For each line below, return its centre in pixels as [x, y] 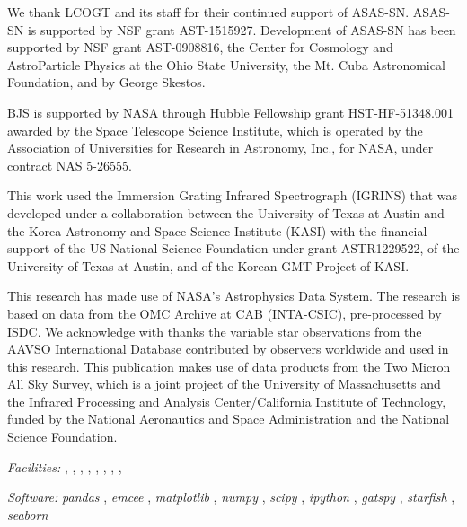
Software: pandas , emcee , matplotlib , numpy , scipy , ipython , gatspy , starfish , [231, 497]
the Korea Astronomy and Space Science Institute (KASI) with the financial [217, 230]
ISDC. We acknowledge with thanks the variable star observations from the [215, 331]
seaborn [28, 514]
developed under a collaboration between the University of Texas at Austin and [226, 212]
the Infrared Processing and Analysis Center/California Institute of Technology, [227, 401]
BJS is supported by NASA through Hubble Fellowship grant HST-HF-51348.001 [231, 112]
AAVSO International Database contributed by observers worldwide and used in [228, 349]
